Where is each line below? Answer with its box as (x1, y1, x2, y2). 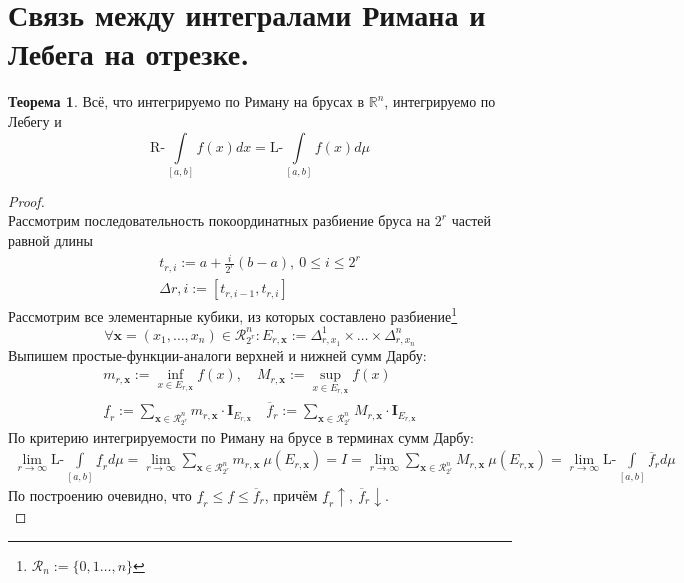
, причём (264, 484, 318, 505)
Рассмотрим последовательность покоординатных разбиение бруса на (8, 210, 431, 231)
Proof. (8, 190, 45, 211)
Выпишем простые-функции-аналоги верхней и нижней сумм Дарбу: (8, 344, 427, 365)
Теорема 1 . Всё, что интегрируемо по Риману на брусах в (8, 91, 365, 112)
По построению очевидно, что (8, 484, 192, 505)
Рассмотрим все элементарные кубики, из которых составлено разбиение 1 (8, 303, 458, 326)
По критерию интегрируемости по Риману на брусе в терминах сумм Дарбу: (8, 426, 474, 447)
